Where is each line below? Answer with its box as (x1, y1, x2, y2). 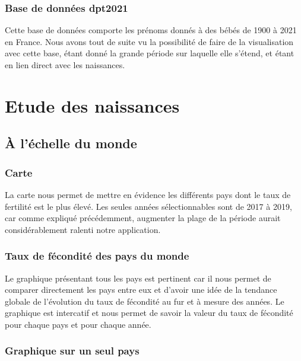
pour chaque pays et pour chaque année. (5, 318, 151, 330)
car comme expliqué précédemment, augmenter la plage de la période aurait (5, 212, 281, 224)
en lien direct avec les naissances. (5, 59, 125, 71)
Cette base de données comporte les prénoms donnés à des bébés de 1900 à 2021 (5, 24, 297, 36)
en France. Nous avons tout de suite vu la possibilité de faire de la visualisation (5, 35, 294, 47)
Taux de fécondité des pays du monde (5, 248, 189, 263)
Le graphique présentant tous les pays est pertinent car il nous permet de (5, 271, 271, 284)
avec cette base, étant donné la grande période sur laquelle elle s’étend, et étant (5, 47, 294, 59)
